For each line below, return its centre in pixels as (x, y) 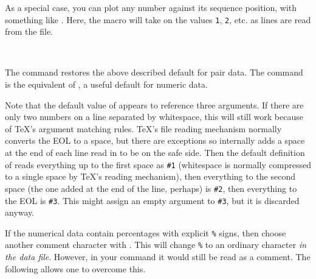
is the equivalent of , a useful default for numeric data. (106, 84)
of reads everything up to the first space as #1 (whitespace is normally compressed (158, 164)
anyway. (20, 212)
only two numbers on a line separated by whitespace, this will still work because (154, 117)
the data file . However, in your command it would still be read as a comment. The (158, 257)
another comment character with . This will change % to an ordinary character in (156, 245)
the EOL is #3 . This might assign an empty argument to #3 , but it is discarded (152, 200)
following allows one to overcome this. (75, 268)
